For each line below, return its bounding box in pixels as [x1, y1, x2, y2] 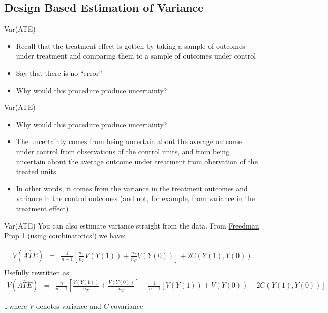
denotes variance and [36, 301, 101, 311]
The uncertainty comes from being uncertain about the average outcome [16, 136, 242, 147]
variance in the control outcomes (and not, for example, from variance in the [16, 193, 255, 204]
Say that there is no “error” [16, 67, 102, 78]
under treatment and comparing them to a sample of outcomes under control [16, 50, 256, 61]
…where [4, 301, 27, 311]
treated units [16, 166, 56, 177]
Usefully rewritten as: [4, 267, 71, 277]
